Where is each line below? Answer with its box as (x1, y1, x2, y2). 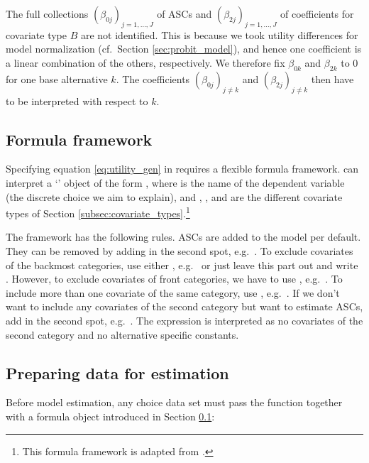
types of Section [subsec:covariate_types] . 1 (6, 204, 190, 220)
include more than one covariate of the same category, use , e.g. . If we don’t (6, 285, 340, 300)
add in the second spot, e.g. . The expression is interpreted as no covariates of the (6, 312, 363, 327)
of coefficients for (280, 6, 354, 21)
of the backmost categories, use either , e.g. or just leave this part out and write (6, 257, 358, 272)
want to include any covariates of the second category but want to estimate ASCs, (6, 299, 363, 314)
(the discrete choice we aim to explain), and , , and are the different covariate (6, 189, 343, 204)
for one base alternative (6, 71, 108, 86)
